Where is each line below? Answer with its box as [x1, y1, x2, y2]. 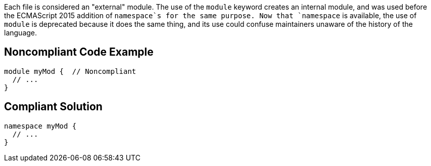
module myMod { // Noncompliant [4, 67, 136, 75]
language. [4, 28, 37, 37]
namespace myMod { [4, 121, 77, 130]
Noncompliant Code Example [4, 46, 154, 59]
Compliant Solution [4, 100, 103, 113]
